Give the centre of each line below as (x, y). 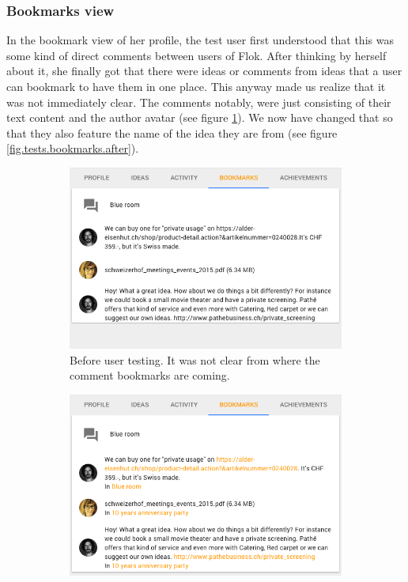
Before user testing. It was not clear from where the (195, 359)
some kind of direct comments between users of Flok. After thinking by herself (196, 55)
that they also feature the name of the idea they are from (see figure (172, 132)
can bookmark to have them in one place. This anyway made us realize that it (196, 86)
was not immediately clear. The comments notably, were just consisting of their (199, 102)
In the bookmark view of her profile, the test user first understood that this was (200, 40)
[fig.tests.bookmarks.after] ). (73, 148)
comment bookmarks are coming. (150, 375)
